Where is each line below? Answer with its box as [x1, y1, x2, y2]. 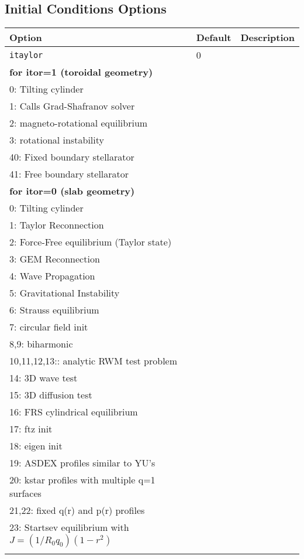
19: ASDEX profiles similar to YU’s [9, 456, 156, 470]
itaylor [9, 50, 43, 60]
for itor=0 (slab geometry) [9, 184, 135, 198]
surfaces [9, 486, 42, 500]
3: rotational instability [9, 133, 104, 147]
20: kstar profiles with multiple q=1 [9, 473, 156, 487]
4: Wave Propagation [9, 269, 95, 283]
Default [196, 30, 232, 45]
